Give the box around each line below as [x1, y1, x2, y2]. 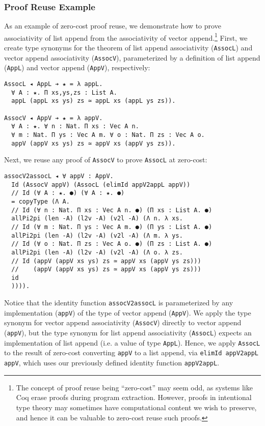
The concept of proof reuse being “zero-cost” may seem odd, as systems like [16, 382, 253, 392]
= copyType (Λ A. [11, 197, 70, 205]
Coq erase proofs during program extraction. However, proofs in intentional [16, 392, 252, 403]
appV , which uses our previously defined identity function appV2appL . [4, 357, 220, 368]
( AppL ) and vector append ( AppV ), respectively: [4, 62, 150, 73]
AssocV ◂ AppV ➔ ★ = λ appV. [4, 114, 103, 122]
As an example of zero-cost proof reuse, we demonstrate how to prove [4, 20, 221, 31]
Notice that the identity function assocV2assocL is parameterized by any [4, 297, 233, 308]
